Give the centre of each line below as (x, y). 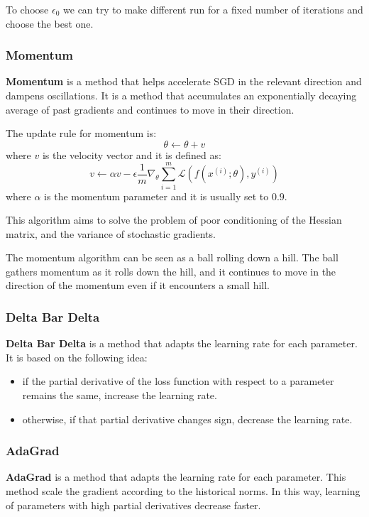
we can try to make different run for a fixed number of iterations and (213, 9)
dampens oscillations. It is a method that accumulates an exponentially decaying (181, 95)
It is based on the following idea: (77, 357)
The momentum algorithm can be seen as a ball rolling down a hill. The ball (172, 257)
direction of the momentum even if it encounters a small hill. (138, 285)
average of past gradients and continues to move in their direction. (150, 109)
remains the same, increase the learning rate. (120, 395)
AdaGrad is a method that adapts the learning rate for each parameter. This (176, 477)
